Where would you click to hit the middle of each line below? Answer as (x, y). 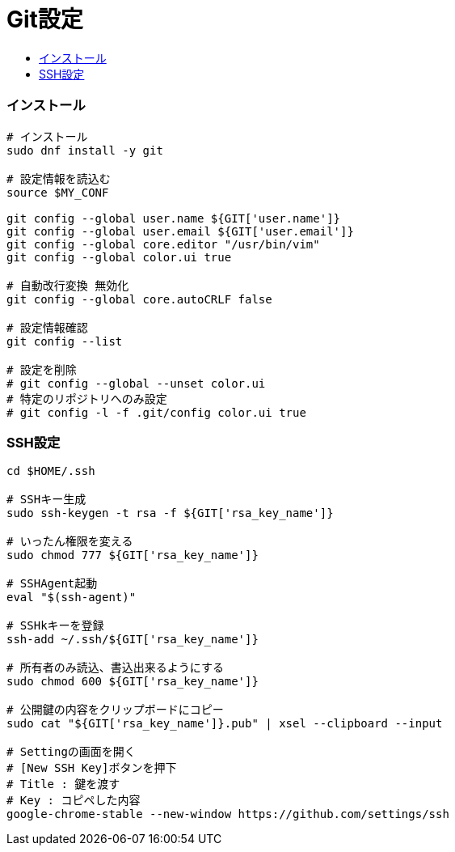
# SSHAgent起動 (52, 584)
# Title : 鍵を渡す (63, 784)
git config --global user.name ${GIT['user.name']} (174, 218)
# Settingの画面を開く (71, 752)
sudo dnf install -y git (85, 150)
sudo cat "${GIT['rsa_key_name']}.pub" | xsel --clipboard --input (225, 724)
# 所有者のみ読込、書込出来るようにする (115, 668)
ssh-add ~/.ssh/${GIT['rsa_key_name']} (133, 640)
